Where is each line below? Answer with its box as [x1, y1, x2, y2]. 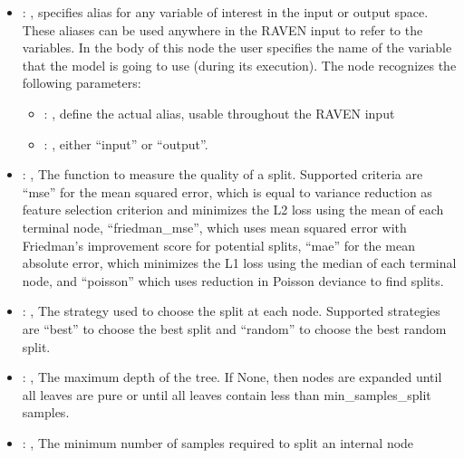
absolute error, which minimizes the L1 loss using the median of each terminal [22, 253, 457, 272]
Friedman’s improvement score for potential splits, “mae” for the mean [22, 235, 415, 254]
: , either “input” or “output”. [43, 134, 208, 153]
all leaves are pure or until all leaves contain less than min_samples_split [22, 385, 431, 404]
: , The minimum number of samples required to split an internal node [22, 433, 414, 452]
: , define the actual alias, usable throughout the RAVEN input [43, 103, 395, 122]
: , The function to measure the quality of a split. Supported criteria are [22, 165, 423, 184]
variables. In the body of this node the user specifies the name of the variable [22, 38, 452, 57]
